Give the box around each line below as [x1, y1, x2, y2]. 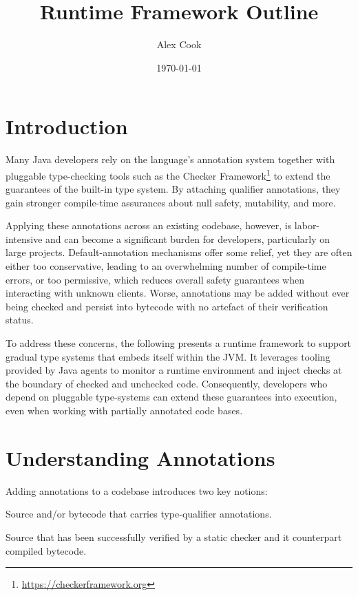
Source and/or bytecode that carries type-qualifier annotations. [6, 507, 272, 521]
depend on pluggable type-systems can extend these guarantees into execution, [6, 390, 337, 404]
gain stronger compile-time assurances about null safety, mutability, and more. [6, 195, 336, 209]
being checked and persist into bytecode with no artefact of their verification [6, 299, 328, 313]
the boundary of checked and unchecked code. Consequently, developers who [6, 376, 328, 390]
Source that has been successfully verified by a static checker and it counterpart [6, 529, 342, 544]
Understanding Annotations [6, 443, 275, 471]
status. [6, 312, 34, 327]
